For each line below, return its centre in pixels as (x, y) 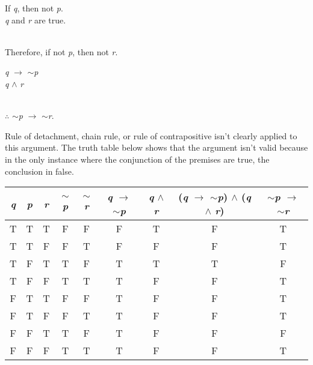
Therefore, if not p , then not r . (61, 51)
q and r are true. (36, 20)
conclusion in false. (39, 171)
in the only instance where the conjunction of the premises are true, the (137, 159)
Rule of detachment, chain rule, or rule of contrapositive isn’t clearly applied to (151, 135)
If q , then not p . (34, 8)
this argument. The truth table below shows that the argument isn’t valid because (156, 147)
